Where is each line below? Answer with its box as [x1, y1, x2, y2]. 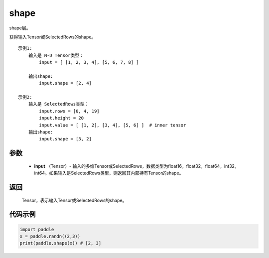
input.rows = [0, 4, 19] [39, 108, 100, 114]
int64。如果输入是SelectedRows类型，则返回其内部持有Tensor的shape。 [34, 170, 184, 176]
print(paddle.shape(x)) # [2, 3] [19, 241, 102, 246]
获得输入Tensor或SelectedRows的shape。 [9, 34, 96, 40]
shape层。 [9, 25, 31, 31]
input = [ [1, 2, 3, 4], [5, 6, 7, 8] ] [39, 60, 139, 65]
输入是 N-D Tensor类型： [28, 52, 84, 58]
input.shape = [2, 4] [39, 80, 92, 86]
